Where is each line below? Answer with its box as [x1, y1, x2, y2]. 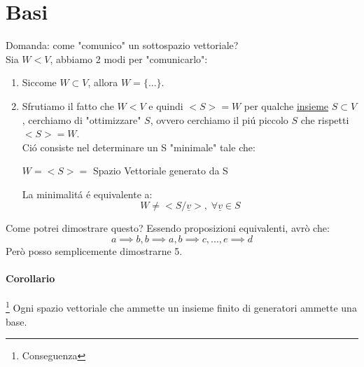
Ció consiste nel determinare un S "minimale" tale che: [22, 139, 255, 154]
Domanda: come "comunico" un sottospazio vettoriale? [6, 38, 239, 53]
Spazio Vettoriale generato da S [92, 163, 228, 178]
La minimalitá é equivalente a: [22, 186, 153, 201]
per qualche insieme [244, 98, 329, 113]
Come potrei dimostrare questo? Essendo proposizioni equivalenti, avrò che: [6, 221, 330, 235]
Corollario [6, 271, 55, 286]
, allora [87, 75, 118, 90]
